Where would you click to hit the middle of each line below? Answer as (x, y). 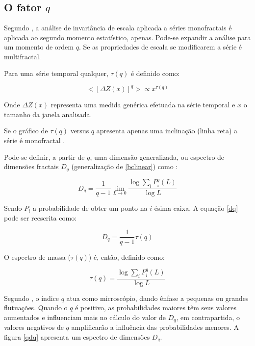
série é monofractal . (35, 140)
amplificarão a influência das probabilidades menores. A (155, 327)
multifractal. (23, 56)
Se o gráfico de (26, 131)
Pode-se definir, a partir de (44, 157)
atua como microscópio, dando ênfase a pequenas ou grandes (157, 298)
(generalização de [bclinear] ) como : (125, 166)
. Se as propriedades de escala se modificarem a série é (160, 47)
